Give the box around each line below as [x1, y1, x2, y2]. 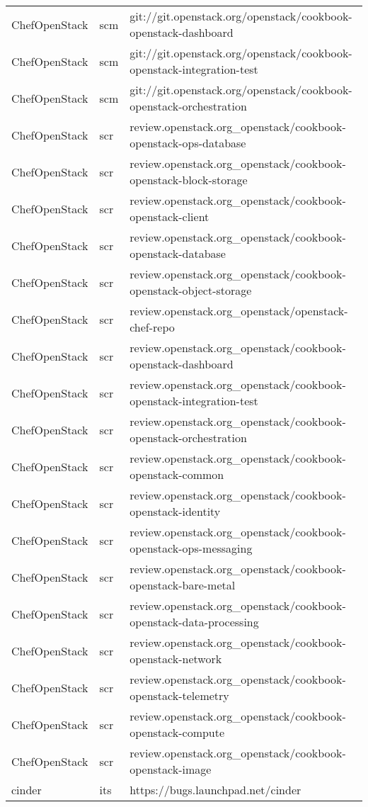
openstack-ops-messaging [130, 540, 253, 556]
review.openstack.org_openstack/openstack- [130, 303, 348, 319]
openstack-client [130, 208, 209, 225]
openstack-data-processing [130, 614, 259, 630]
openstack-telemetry [130, 687, 229, 704]
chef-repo [130, 319, 175, 335]
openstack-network [130, 650, 222, 667]
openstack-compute [130, 724, 225, 740]
